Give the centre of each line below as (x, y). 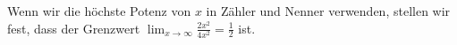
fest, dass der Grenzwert (74, 28)
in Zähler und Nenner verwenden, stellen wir (328, 11)
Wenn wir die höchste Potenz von (99, 11)
